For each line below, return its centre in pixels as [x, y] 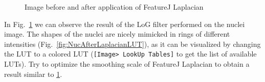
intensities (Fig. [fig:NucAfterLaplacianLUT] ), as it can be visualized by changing [132, 44]
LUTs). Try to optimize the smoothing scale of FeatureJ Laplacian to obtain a [127, 64]
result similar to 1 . [33, 74]
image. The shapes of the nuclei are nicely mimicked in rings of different [117, 34]
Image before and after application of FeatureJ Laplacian [114, 7]
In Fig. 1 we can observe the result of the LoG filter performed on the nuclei [125, 24]
